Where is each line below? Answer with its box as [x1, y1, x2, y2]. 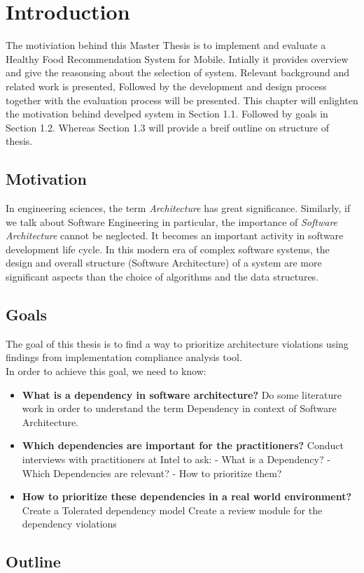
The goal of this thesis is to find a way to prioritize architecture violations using [6, 336, 349, 351]
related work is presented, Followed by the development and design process [6, 78, 327, 93]
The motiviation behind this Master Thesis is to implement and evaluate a [6, 38, 326, 52]
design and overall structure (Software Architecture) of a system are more [6, 255, 322, 270]
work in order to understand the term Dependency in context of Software [22, 401, 337, 416]
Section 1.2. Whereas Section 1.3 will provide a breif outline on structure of [6, 120, 329, 134]
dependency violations [22, 516, 117, 531]
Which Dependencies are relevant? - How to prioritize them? [22, 465, 282, 480]
